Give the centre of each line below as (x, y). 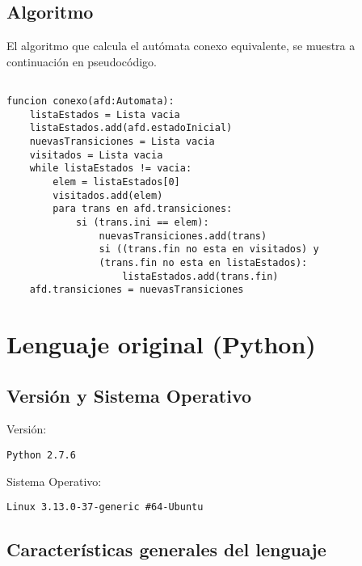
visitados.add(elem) (108, 195)
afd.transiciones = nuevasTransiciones (137, 290)
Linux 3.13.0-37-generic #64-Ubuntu (105, 507)
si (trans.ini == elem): (142, 222)
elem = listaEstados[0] (116, 182)
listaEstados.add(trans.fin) (200, 276)
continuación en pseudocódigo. (82, 61)
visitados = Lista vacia (96, 155)
